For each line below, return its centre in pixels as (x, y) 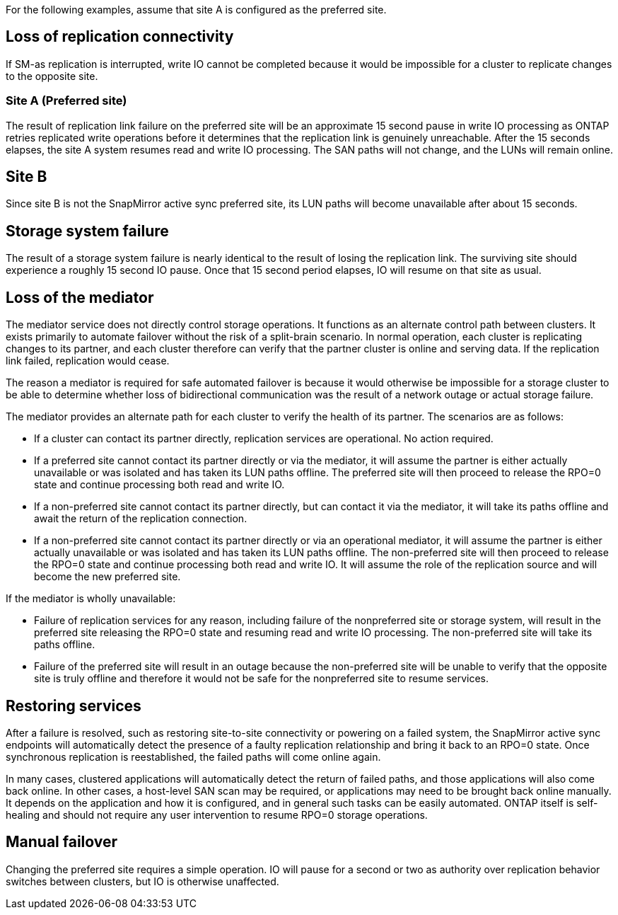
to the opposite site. (52, 76)
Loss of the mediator (80, 297)
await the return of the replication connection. (141, 519)
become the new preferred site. (107, 577)
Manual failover (62, 842)
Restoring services (74, 706)
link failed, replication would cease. (88, 361)
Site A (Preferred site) (66, 101)
